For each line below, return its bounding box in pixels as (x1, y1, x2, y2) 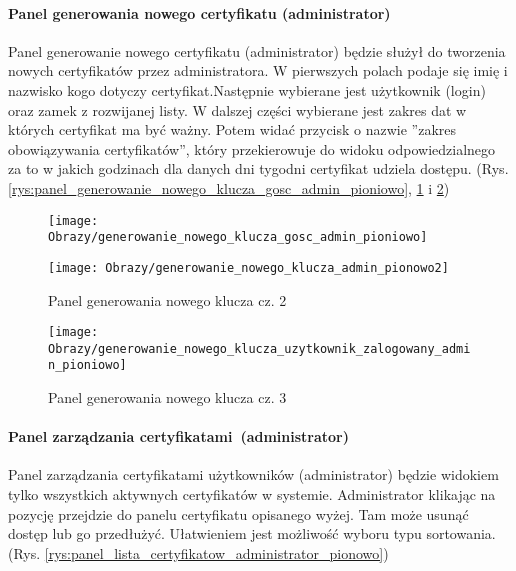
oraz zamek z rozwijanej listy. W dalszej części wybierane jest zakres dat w (8, 99, 467, 120)
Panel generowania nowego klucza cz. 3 (48, 387, 287, 408)
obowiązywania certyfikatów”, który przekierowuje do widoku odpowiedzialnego (8, 138, 496, 159)
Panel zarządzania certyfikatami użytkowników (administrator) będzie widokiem (8, 464, 499, 485)
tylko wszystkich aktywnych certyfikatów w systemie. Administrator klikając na (8, 484, 496, 505)
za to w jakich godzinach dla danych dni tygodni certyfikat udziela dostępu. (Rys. (8, 158, 509, 179)
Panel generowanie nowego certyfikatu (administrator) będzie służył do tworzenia (8, 40, 506, 61)
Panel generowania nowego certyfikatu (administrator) (8, 2, 391, 23)
